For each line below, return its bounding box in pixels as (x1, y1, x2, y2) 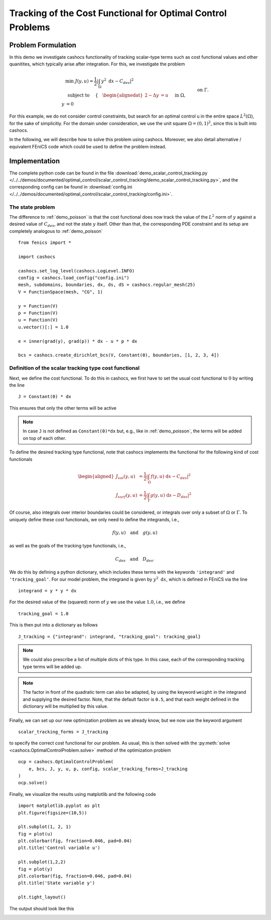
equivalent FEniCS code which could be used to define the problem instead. (9, 143, 167, 149)
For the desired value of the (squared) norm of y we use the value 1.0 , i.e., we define (9, 599, 186, 605)
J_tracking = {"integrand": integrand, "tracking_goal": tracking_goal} (18, 633, 201, 639)
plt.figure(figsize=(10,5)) (18, 810, 87, 815)
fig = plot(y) (18, 866, 53, 872)
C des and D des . (115, 556, 155, 563)
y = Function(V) (18, 303, 58, 309)
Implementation (9, 156, 60, 165)
